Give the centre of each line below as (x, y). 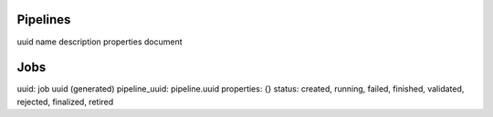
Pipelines (44, 19)
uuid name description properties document (100, 42)
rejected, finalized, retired (65, 102)
